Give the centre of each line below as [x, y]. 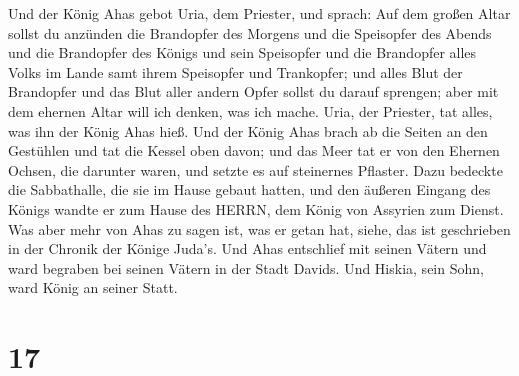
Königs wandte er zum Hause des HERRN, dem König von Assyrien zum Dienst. [256, 208]
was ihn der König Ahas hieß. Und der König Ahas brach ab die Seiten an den [248, 130]
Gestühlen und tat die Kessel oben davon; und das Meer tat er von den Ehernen [254, 150]
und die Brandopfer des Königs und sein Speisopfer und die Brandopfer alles [242, 52]
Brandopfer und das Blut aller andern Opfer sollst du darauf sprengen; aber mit [253, 91]
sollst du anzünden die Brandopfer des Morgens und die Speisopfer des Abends [250, 32]
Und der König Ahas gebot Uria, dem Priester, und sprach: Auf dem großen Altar [259, 13]
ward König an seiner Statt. [93, 287]
